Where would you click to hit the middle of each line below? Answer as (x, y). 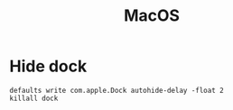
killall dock (34, 98)
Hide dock (48, 66)
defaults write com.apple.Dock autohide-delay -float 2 (116, 90)
